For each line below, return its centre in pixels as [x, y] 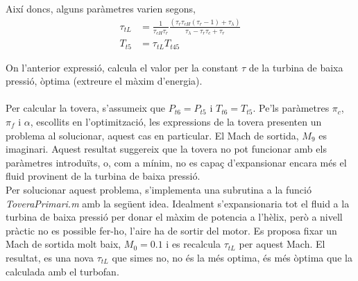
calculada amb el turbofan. [62, 271]
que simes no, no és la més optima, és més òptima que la [232, 257]
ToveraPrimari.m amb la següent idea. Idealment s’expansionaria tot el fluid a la [178, 203]
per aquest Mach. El [282, 244]
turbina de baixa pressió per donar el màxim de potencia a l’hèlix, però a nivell [174, 217]
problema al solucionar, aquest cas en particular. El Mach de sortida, [152, 135]
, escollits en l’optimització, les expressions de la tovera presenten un [176, 122]
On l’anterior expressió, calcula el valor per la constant [122, 67]
